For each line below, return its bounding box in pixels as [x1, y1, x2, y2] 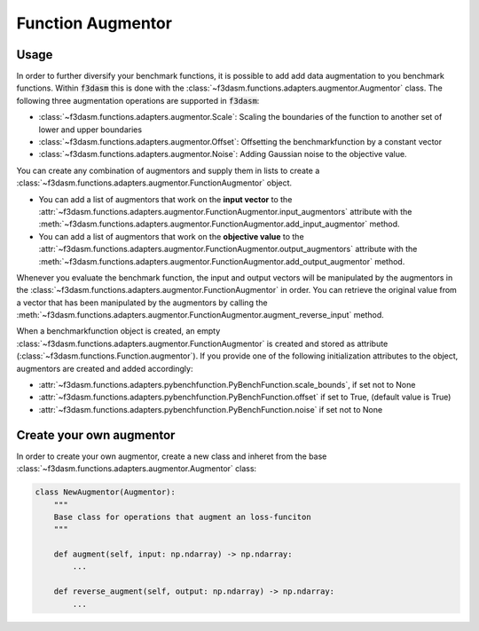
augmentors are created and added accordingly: [16, 363, 193, 374]
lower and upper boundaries [38, 124, 142, 135]
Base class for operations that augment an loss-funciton [53, 511, 311, 522]
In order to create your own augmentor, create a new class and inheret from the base [16, 451, 327, 461]
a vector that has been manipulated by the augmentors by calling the [16, 297, 268, 308]
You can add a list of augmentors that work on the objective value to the [38, 231, 305, 241]
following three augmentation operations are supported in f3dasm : [16, 95, 260, 106]
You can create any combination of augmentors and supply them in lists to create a [16, 165, 320, 176]
